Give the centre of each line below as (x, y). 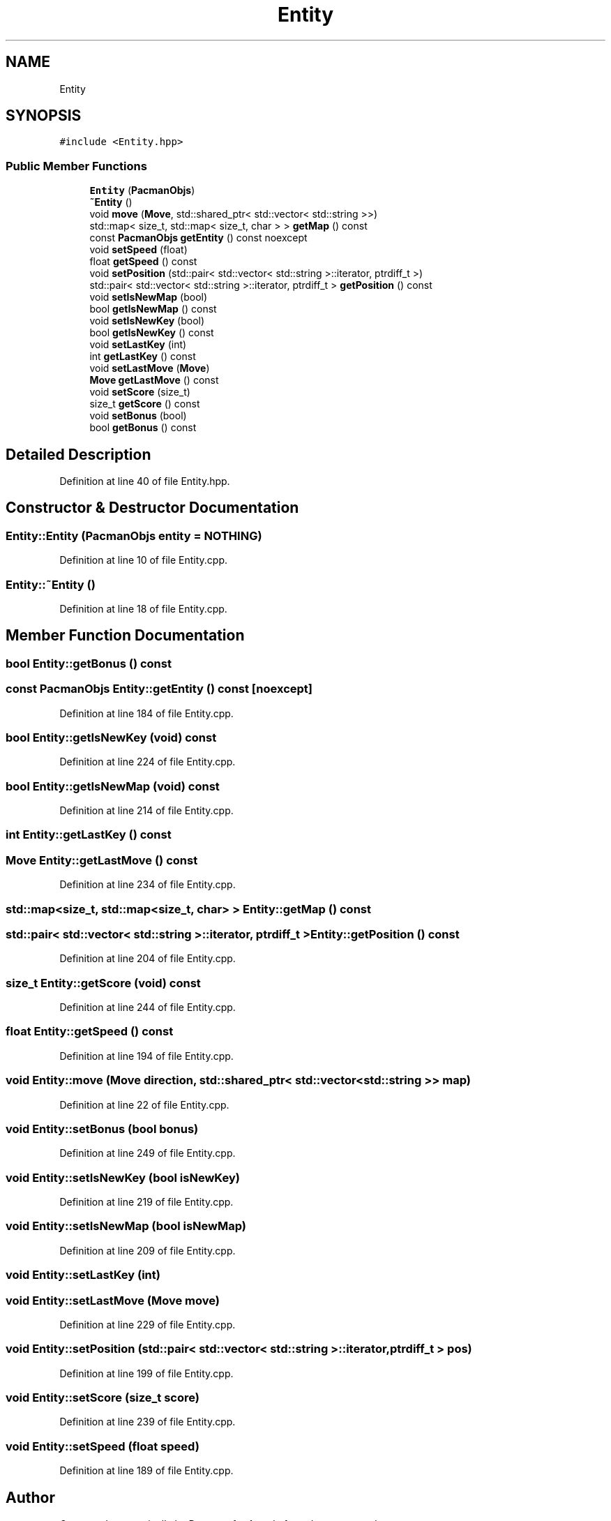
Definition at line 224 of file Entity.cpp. (148, 762)
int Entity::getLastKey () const (89, 835)
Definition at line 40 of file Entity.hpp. (145, 481)
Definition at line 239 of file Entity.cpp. (148, 1422)
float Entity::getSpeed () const (90, 1032)
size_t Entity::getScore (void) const (103, 983)
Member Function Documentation (125, 636)
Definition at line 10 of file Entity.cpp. (144, 560)
